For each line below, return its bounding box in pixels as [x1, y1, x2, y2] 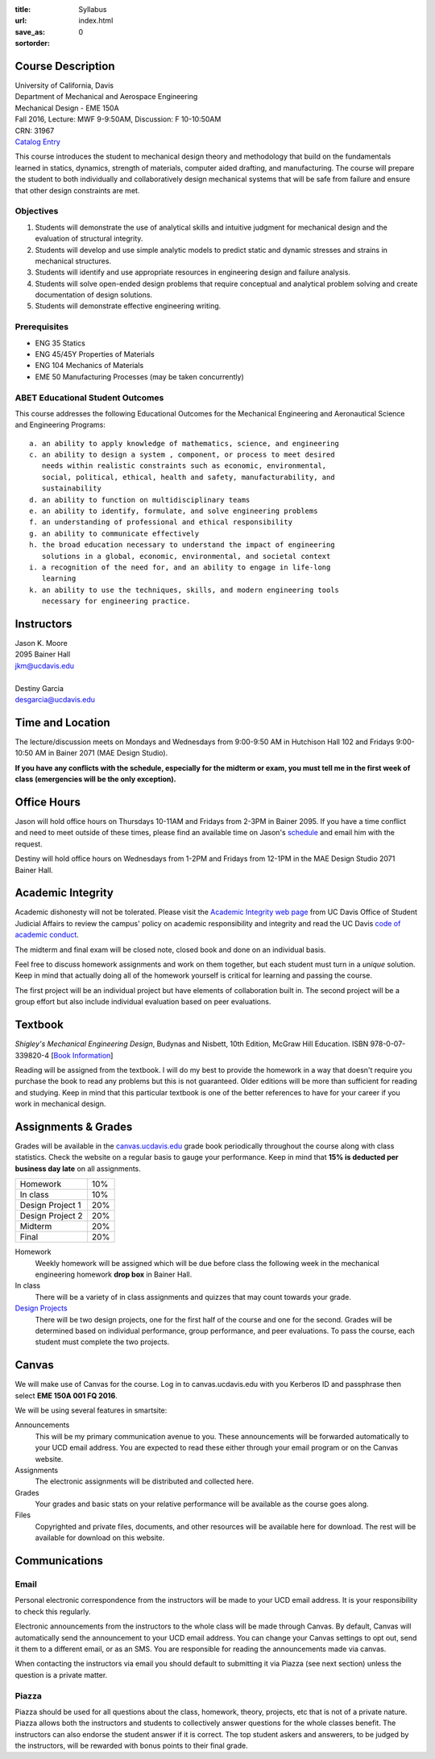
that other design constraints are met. [14, 185, 140, 195]
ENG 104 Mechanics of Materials [35, 361, 144, 370]
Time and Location [14, 715, 110, 729]
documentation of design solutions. [35, 290, 153, 300]
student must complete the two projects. [35, 1337, 170, 1347]
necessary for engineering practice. [41, 597, 191, 606]
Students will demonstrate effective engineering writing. [35, 301, 222, 311]
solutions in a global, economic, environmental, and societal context [41, 552, 331, 561]
